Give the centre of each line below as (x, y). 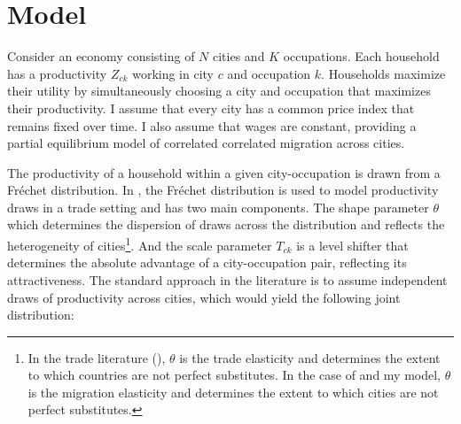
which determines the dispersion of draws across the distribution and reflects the (226, 224)
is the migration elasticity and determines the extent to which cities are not (233, 392)
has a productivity (57, 73)
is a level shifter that (352, 245)
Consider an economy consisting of (101, 56)
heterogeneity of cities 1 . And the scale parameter (140, 244)
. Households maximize (383, 73)
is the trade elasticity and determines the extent (310, 357)
